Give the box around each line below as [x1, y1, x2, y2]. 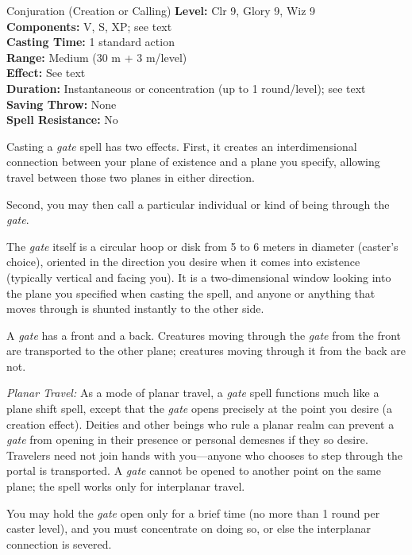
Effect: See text [6, 64, 86, 81]
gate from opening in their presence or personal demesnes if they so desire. [6, 431, 368, 448]
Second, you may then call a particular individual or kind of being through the [6, 195, 390, 212]
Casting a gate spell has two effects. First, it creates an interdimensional [6, 137, 357, 154]
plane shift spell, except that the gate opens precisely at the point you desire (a [6, 400, 392, 417]
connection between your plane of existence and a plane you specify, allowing [6, 153, 380, 170]
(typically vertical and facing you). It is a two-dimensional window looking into [6, 268, 391, 285]
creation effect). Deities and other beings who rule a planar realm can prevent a [6, 415, 395, 432]
